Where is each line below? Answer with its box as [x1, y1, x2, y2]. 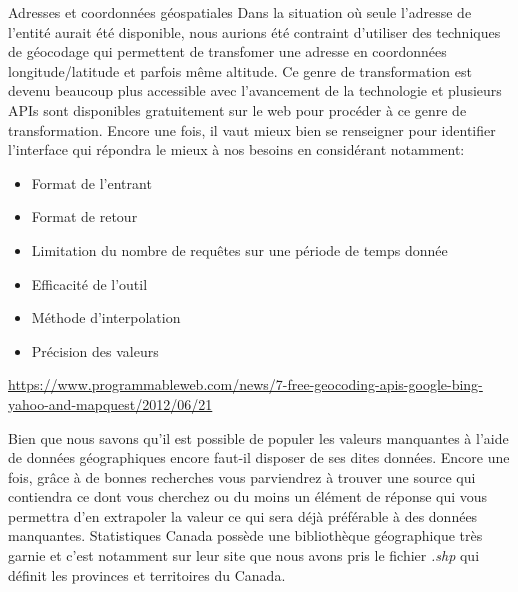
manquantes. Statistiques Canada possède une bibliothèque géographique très [8, 525, 483, 546]
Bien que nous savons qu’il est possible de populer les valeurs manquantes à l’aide [8, 427, 509, 448]
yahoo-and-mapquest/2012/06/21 [8, 393, 213, 414]
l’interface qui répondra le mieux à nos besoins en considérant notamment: [8, 139, 465, 160]
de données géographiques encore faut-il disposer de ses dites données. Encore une [8, 447, 510, 468]
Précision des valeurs [31, 340, 159, 361]
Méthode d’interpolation [31, 307, 181, 328]
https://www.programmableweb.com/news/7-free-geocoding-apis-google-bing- [8, 374, 483, 395]
